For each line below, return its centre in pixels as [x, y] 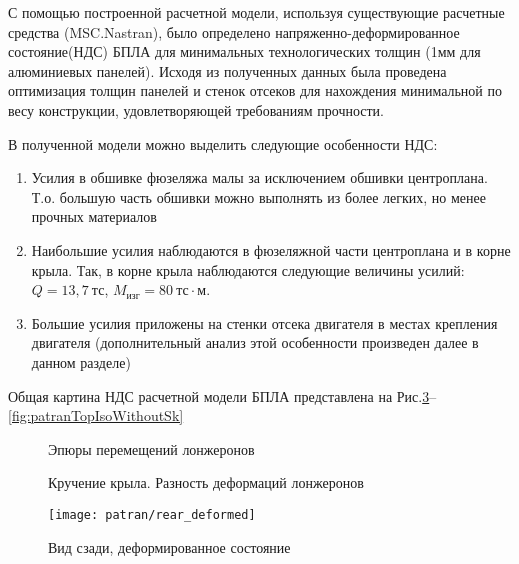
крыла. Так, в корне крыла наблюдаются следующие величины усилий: [248, 269]
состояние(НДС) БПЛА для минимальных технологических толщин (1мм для [244, 51]
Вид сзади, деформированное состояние [169, 546]
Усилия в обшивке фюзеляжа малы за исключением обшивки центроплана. [259, 177]
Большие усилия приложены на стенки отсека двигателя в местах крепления [264, 322]
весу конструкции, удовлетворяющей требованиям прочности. [196, 109]
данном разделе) [81, 361]
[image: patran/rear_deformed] [152, 514]
